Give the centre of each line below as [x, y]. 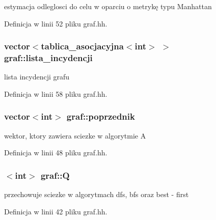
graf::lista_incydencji [48, 58]
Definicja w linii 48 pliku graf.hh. [56, 153]
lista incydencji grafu [37, 77]
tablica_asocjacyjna [82, 46]
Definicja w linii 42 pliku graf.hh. [56, 211]
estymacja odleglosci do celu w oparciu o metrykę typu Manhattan [108, 6]
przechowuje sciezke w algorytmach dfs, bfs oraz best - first [97, 194]
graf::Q [55, 175]
